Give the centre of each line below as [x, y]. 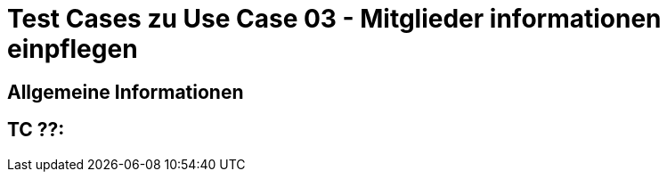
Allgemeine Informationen [126, 92]
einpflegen [73, 49]
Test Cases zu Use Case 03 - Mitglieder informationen [334, 19]
